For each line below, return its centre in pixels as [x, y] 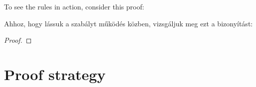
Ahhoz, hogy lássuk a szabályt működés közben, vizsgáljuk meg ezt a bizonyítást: [128, 23]
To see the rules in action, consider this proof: [74, 6]
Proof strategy [55, 74]
